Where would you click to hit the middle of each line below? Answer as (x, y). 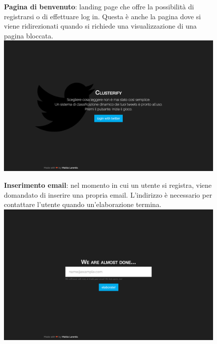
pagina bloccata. (29, 35)
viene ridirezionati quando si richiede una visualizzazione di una (100, 26)
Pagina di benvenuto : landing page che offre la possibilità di (99, 6)
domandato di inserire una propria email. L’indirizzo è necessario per (108, 194)
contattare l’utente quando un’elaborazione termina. (83, 204)
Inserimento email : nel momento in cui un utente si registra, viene (108, 185)
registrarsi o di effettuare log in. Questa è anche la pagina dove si (103, 16)
